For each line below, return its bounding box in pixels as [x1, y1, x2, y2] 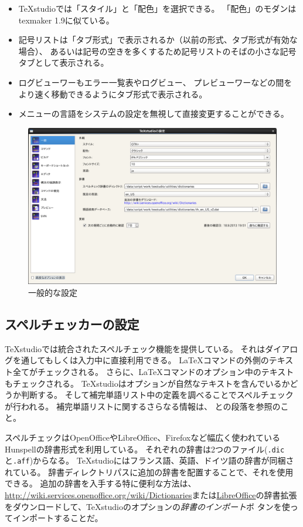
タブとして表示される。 [18, 56, 109, 69]
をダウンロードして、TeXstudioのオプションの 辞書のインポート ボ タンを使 [5, 500, 290, 512]
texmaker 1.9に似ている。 [18, 13, 114, 26]
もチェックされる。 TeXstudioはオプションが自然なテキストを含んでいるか [5, 377, 290, 389]
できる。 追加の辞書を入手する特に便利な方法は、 [5, 477, 196, 489]
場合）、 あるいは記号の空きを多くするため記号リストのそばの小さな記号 [18, 45, 297, 57]
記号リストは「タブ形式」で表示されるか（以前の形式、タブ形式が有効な [18, 33, 298, 46]
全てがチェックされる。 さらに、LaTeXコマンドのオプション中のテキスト [12, 365, 294, 377]
